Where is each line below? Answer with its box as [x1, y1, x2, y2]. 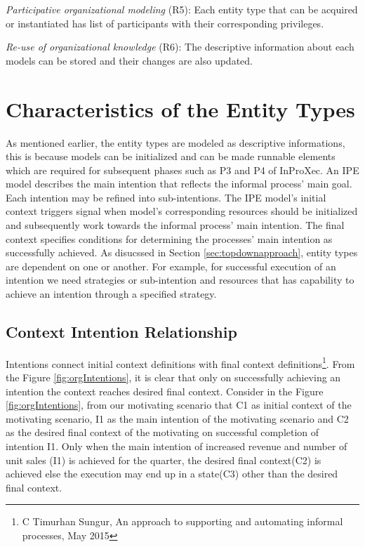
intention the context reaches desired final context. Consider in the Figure [6, 383, 324, 398]
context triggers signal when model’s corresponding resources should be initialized [6, 204, 358, 218]
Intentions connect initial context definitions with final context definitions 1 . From [6, 354, 355, 371]
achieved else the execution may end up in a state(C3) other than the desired [6, 466, 338, 481]
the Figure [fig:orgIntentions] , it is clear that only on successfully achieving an [6, 370, 341, 385]
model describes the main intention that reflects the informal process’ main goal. [6, 176, 352, 191]
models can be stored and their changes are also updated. [6, 53, 253, 67]
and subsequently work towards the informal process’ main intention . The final [6, 218, 345, 232]
